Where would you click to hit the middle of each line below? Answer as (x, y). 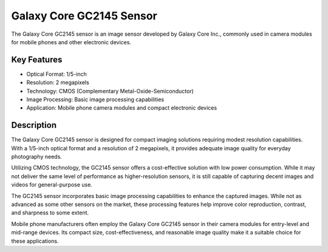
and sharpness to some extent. (50, 213)
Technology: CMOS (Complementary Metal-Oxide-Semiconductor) (110, 91)
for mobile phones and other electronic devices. (71, 42)
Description (34, 125)
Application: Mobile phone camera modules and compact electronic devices (122, 108)
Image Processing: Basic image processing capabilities (95, 99)
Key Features (37, 60)
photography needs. (36, 157)
